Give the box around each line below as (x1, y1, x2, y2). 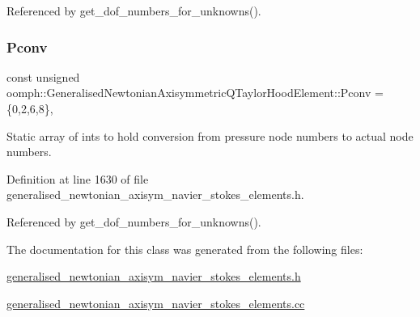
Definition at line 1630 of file (6, 170, 149, 187)
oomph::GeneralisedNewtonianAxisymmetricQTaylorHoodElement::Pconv (6, 84, 371, 101)
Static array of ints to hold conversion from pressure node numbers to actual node (6, 127, 414, 144)
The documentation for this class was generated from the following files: (6, 240, 363, 257)
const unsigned (6, 68, 80, 85)
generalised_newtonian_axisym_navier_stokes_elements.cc (6, 294, 305, 311)
